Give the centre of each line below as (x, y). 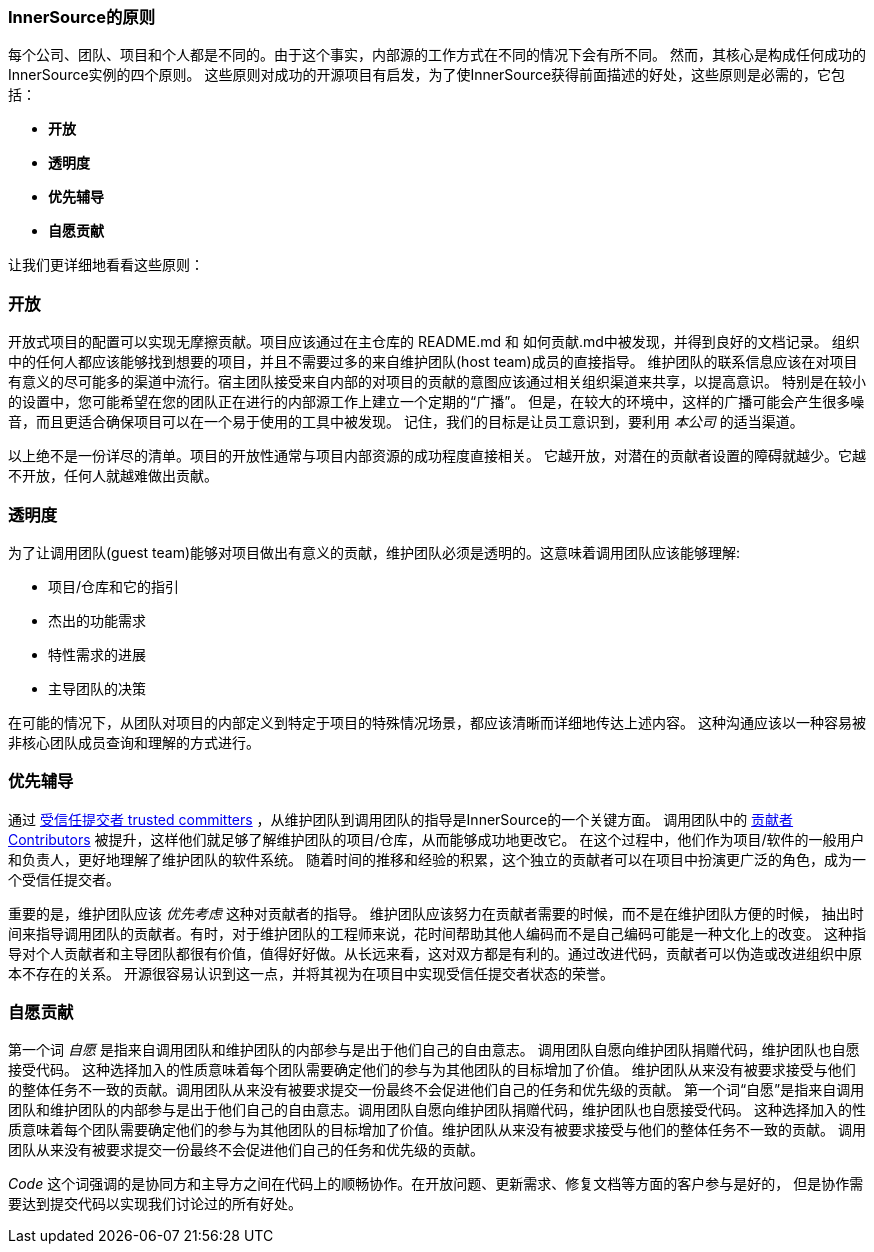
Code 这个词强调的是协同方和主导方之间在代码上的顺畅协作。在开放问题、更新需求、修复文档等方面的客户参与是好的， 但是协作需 (436, 1184)
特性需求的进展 (97, 654)
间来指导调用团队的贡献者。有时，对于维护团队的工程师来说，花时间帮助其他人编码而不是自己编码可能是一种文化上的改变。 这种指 (437, 933)
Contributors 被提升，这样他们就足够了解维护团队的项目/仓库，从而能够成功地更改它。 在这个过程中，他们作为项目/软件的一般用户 (436, 839)
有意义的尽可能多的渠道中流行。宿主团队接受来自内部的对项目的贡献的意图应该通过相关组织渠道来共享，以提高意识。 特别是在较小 (437, 382)
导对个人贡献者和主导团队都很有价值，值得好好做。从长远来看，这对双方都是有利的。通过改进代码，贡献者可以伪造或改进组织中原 (435, 953)
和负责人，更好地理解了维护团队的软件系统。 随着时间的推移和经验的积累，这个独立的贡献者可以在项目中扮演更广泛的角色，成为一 (437, 859)
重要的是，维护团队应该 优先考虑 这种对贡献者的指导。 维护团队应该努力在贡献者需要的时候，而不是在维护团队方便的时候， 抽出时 (436, 913)
